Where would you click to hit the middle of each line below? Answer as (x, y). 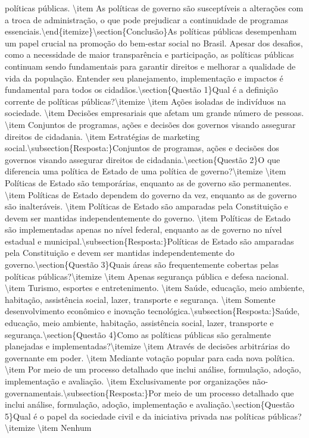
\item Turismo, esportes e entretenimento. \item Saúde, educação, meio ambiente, (155, 288)
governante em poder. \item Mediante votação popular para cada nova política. (150, 357)
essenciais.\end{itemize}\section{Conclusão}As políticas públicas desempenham (151, 31)
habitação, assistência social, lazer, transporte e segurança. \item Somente (140, 299)
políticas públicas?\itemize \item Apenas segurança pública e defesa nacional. (147, 276)
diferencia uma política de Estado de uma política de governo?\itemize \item (146, 171)
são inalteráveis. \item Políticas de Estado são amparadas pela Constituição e (146, 206)
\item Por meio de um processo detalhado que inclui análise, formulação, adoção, (153, 369)
